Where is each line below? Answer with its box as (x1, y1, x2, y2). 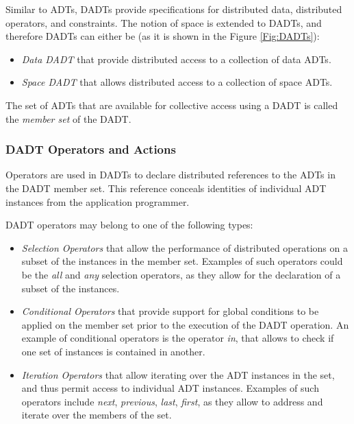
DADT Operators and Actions (5, 141, 176, 158)
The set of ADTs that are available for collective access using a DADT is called (5, 97, 338, 112)
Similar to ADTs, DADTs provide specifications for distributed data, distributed (5, 2, 342, 16)
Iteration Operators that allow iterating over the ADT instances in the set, (21, 367, 335, 381)
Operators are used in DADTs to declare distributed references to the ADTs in (5, 167, 336, 182)
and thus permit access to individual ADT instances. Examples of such (21, 381, 319, 395)
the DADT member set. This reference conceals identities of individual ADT (5, 180, 327, 195)
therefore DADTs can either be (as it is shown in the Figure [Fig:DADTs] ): (5, 29, 320, 43)
